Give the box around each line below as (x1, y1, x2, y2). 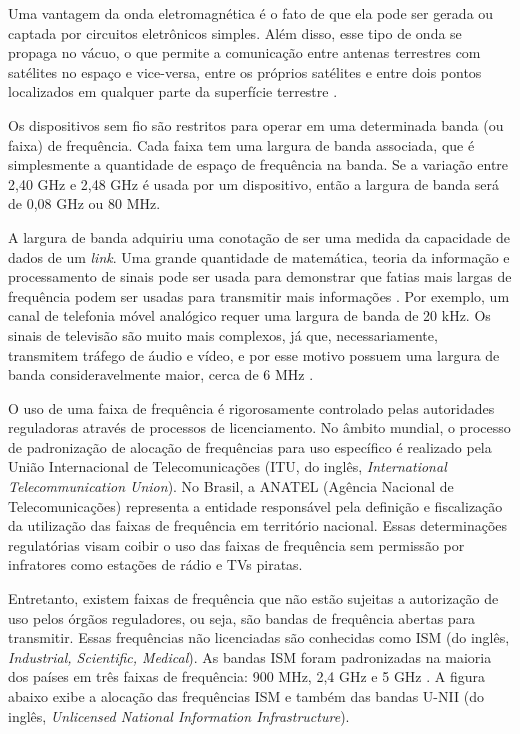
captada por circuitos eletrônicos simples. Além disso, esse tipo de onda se (8, 22, 462, 43)
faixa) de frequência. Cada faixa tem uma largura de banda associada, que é (8, 134, 475, 155)
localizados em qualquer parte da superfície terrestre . (8, 81, 338, 102)
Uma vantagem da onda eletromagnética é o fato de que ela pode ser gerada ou (8, 3, 494, 23)
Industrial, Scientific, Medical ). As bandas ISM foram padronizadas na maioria (8, 646, 492, 667)
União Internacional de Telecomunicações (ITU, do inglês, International (8, 456, 447, 477)
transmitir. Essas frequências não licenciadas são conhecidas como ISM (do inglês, (8, 627, 510, 648)
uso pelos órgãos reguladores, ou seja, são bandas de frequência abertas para (8, 607, 476, 628)
